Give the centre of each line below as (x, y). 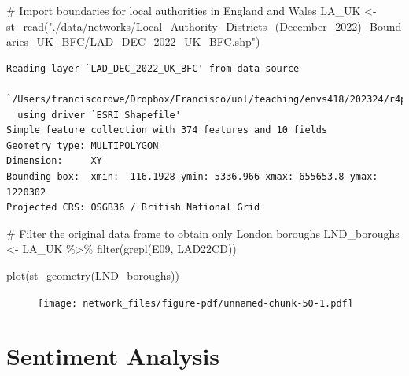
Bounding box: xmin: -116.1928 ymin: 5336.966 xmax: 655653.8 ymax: (192, 176)
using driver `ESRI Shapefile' (99, 115)
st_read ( (28, 26)
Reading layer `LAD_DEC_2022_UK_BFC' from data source (153, 68)
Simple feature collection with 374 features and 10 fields (167, 130)
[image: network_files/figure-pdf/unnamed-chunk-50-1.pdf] (195, 303)
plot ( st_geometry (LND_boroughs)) (93, 275)
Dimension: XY (54, 161)
